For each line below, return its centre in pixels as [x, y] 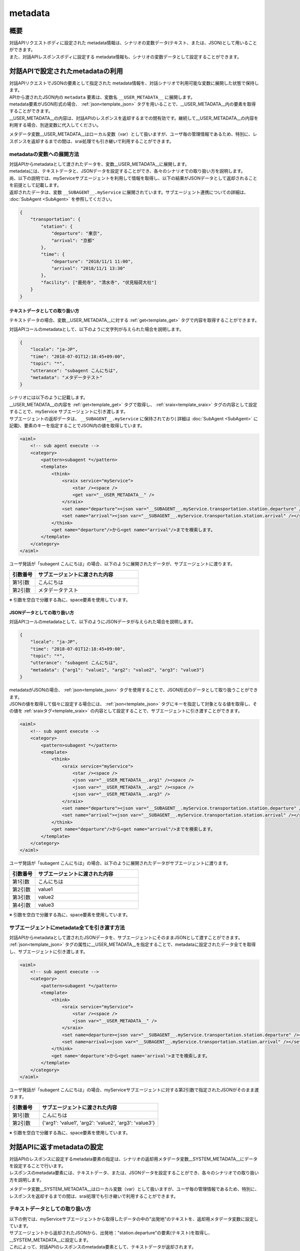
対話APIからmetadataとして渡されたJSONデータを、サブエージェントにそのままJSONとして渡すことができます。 [126, 937]
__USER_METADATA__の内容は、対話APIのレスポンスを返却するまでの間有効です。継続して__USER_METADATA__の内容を [134, 118]
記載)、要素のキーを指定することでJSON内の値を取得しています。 [77, 425]
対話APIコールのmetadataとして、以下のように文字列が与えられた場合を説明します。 [96, 329]
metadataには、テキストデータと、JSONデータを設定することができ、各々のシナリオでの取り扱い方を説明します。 [127, 171]
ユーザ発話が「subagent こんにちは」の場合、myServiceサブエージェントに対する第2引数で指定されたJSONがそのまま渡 [134, 1090]
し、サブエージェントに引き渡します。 [48, 951]
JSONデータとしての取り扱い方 [42, 612]
